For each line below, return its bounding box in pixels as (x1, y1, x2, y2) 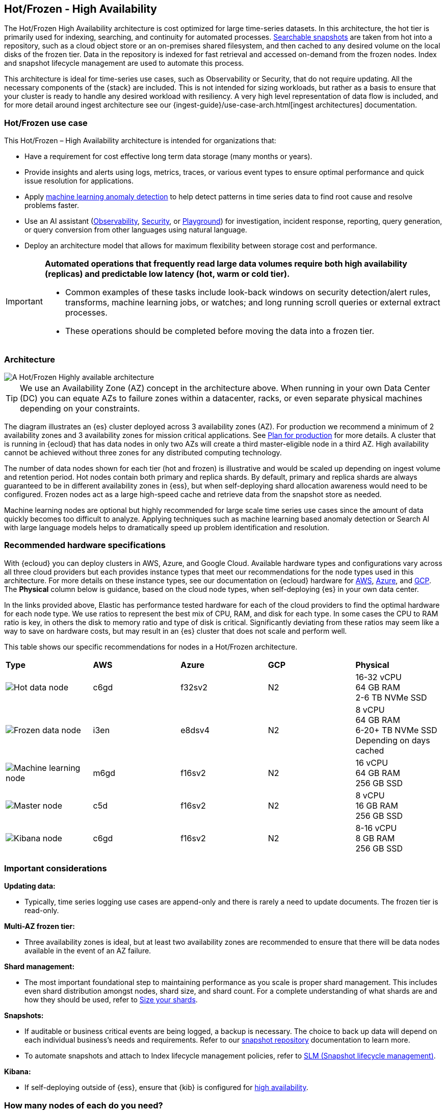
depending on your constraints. (20, 403, 140, 413)
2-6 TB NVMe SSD (355, 692, 427, 703)
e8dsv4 (180, 725, 209, 735)
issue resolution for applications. (24, 176, 134, 186)
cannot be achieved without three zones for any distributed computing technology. (4, 448, 282, 457)
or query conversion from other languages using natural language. (24, 225, 247, 235)
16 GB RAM (355, 800, 398, 811)
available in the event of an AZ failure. (24, 946, 151, 955)
